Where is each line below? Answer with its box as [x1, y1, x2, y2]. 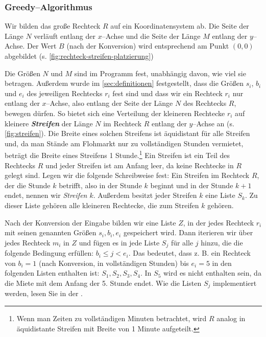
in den [212, 257, 232, 268]
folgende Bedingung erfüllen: [5, 248, 94, 258]
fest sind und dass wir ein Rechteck [112, 87, 223, 98]
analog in [216, 313, 246, 324]
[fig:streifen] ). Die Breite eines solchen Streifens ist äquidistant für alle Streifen [5, 128, 250, 139]
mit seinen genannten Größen [5, 227, 96, 238]
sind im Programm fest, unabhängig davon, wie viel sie [74, 68, 246, 78]
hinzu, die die [201, 237, 243, 248]
